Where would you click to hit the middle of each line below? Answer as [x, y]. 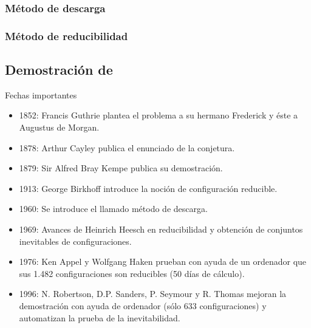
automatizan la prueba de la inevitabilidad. [100, 317]
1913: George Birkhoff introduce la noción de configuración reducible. [148, 188]
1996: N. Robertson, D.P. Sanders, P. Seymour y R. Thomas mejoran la [153, 294]
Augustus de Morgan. [59, 127]
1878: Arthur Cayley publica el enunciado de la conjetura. [127, 147]
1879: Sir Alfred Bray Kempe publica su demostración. [121, 168]
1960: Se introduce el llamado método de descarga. [113, 209]
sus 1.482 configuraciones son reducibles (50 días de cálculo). [132, 273]
